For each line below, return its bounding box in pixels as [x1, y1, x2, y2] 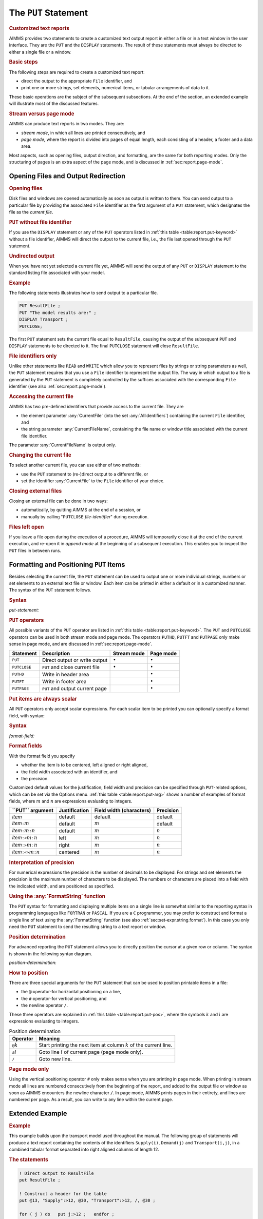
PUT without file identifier [9, 218, 72, 225]
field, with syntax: [9, 712, 45, 719]
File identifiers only [9, 353, 57, 359]
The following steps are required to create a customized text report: [9, 69, 145, 75]
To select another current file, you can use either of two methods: [9, 462, 141, 468]
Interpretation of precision [9, 859, 75, 865]
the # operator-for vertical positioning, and [21, 995, 107, 1002]
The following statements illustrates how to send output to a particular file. [9, 290, 158, 296]
